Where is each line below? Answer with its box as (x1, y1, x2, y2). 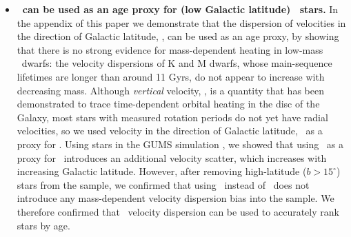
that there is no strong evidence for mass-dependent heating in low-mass (17, 42, 323, 56)
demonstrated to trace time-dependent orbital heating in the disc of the (17, 96, 320, 111)
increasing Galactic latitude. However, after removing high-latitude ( (17, 164, 307, 178)
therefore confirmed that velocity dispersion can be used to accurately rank (17, 204, 339, 218)
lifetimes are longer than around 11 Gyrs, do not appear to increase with (17, 69, 325, 83)
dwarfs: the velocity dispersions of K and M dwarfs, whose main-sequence (21, 56, 332, 70)
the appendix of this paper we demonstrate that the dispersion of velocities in (17, 15, 346, 30)
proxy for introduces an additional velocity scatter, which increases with (17, 150, 327, 165)
